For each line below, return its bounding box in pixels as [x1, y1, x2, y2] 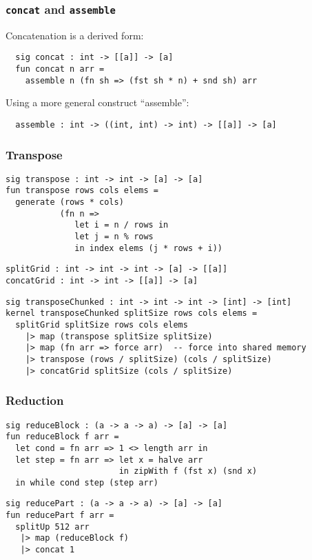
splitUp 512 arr [15, 521, 90, 532]
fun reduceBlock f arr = [6, 432, 119, 442]
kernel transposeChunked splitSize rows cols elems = [6, 308, 258, 319]
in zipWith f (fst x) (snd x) [118, 466, 258, 477]
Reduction [6, 392, 64, 409]
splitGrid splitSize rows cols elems [15, 320, 188, 330]
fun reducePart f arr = [6, 510, 114, 521]
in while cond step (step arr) [15, 477, 158, 488]
